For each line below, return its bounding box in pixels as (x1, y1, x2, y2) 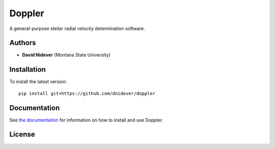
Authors (9, 39, 36, 47)
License (9, 130, 35, 139)
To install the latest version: (9, 79, 67, 85)
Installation (9, 65, 46, 74)
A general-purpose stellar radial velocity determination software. (9, 25, 145, 32)
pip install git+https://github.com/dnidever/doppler (18, 91, 155, 96)
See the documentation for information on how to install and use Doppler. (9, 117, 163, 123)
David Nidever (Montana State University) (22, 52, 111, 58)
